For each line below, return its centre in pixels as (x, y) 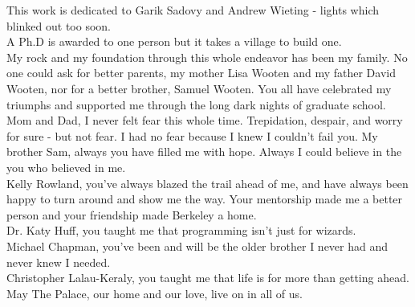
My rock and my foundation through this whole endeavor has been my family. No (207, 57)
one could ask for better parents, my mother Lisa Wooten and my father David (201, 73)
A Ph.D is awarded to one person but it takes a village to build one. (174, 41)
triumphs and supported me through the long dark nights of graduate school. (196, 104)
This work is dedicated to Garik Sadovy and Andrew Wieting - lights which (193, 10)
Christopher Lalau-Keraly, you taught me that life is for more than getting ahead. (208, 278)
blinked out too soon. (59, 25)
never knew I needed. (59, 262)
